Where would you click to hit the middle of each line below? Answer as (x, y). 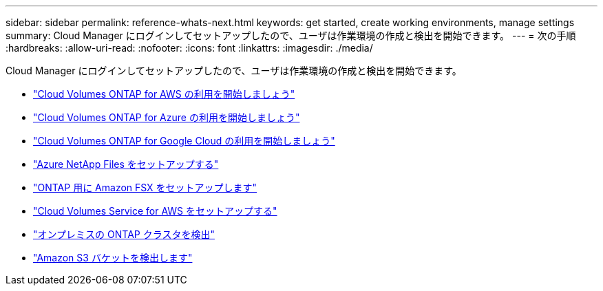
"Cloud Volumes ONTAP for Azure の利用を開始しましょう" (167, 117)
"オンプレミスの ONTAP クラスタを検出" (124, 234)
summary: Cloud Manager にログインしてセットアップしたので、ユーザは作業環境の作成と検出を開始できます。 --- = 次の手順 (291, 35)
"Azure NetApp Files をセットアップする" (126, 164)
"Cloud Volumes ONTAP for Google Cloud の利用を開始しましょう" (184, 141)
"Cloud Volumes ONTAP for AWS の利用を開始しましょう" (164, 94)
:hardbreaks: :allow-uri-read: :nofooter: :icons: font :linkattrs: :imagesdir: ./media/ (189, 48)
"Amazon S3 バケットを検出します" (113, 258)
